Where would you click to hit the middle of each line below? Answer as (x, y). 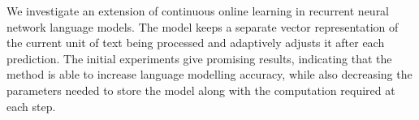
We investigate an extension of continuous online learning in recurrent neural (198, 11)
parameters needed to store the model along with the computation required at (201, 90)
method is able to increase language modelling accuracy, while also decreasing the (209, 74)
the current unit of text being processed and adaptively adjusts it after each (196, 43)
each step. (31, 106)
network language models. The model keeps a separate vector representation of (203, 26)
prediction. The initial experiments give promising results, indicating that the (199, 58)
